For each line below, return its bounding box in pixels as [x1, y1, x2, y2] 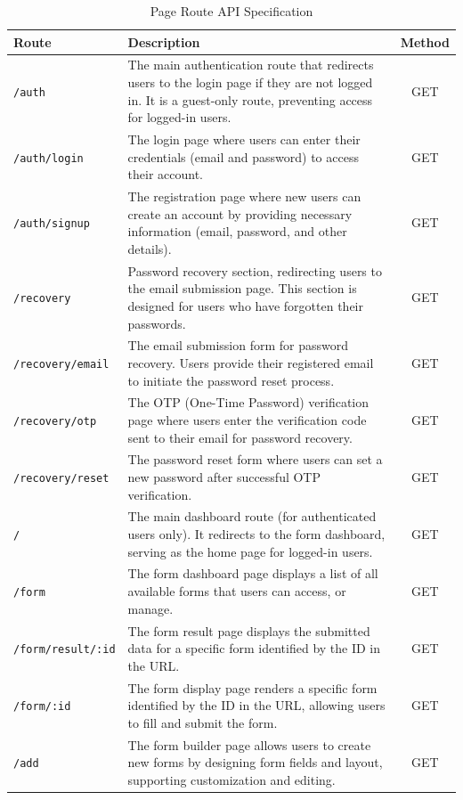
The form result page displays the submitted [127, 621, 370, 640]
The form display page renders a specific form [127, 678, 378, 697]
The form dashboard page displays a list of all [127, 564, 378, 583]
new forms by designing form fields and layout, [127, 753, 383, 771]
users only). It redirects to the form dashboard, [127, 525, 386, 543]
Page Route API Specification [150, 2, 313, 20]
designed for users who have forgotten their [127, 296, 363, 314]
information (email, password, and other [127, 222, 347, 241]
